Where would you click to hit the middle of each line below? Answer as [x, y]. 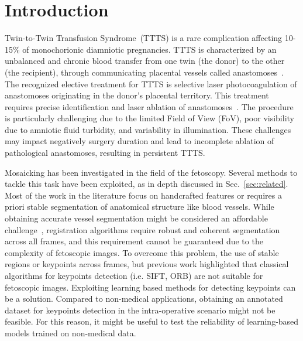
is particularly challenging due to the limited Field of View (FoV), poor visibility [149, 118]
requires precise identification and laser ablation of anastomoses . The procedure [149, 106]
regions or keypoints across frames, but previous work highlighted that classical [147, 264]
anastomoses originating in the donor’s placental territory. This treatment [137, 95]
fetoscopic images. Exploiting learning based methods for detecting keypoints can [150, 287]
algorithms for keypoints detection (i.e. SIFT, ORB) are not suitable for [134, 275]
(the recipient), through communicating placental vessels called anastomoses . [144, 72]
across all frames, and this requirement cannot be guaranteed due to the [134, 241]
